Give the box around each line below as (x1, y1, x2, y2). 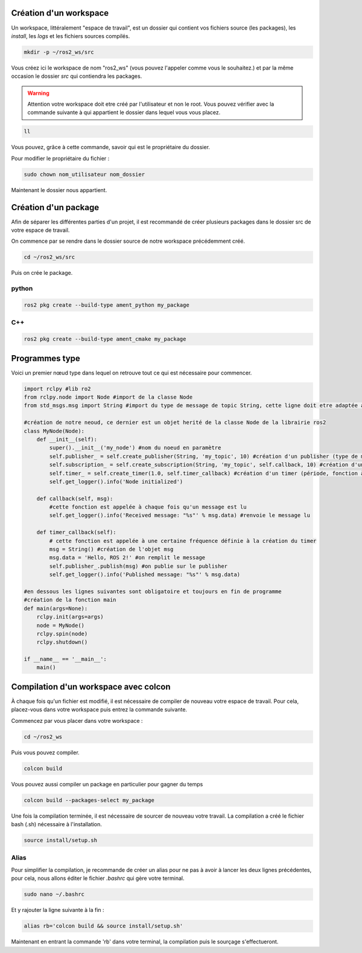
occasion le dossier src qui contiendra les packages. (11, 72, 142, 80)
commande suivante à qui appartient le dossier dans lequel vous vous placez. (27, 109, 221, 116)
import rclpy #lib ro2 (24, 385, 91, 392)
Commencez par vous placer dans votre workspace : (11, 717, 143, 724)
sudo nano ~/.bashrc (24, 891, 84, 898)
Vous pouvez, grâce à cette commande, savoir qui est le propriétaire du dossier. (11, 144, 211, 151)
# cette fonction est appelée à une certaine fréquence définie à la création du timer (49, 537, 317, 544)
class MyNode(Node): (24, 428, 84, 434)
